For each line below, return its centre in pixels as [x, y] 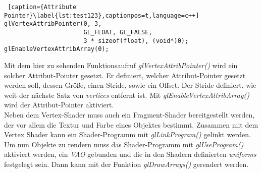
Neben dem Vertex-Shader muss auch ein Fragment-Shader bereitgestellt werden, [129, 114]
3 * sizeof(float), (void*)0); [136, 41]
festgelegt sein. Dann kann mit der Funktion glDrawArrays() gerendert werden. [126, 164]
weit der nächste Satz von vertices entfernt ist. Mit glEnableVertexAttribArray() [127, 95]
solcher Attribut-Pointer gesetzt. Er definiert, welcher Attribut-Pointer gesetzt [125, 75]
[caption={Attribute [42, 7]
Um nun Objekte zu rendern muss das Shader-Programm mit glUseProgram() [124, 144]
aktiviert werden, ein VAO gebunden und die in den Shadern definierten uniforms [130, 154]
